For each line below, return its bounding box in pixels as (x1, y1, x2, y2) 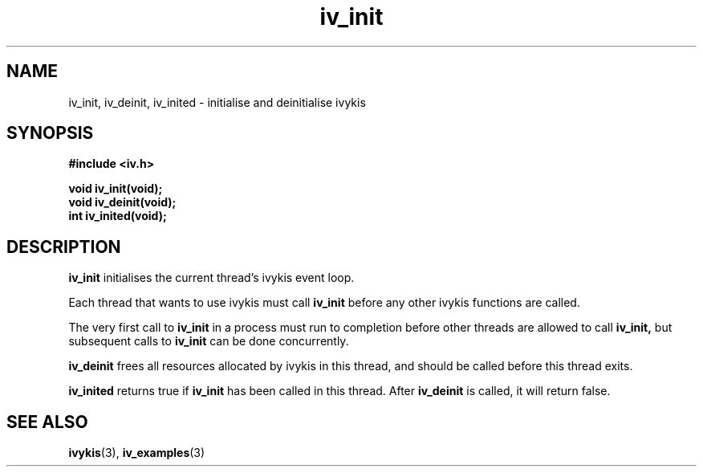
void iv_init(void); (68, 181, 163, 196)
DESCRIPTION (6, 236, 121, 257)
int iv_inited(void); (68, 209, 167, 223)
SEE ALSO (6, 411, 88, 432)
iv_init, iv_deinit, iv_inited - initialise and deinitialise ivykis (68, 95, 366, 109)
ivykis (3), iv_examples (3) (68, 446, 205, 460)
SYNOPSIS (6, 123, 94, 144)
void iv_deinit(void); (68, 195, 177, 210)
